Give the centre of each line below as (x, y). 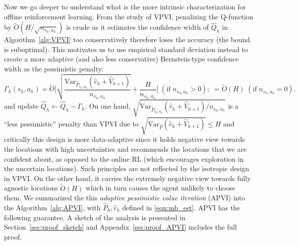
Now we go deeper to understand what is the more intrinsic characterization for (125, 6)
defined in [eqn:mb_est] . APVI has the (181, 207)
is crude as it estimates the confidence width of (137, 27)
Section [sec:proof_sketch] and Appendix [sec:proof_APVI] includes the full (120, 227)
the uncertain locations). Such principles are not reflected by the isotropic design (127, 168)
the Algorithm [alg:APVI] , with (52, 207)
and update (21, 106)
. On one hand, (108, 106)
